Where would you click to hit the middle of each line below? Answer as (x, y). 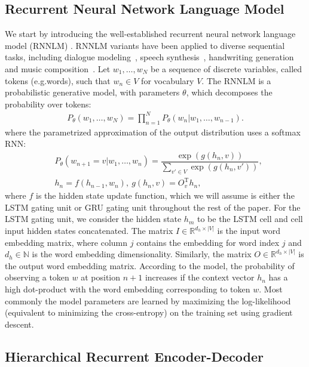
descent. (19, 324)
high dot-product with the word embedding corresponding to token (128, 289)
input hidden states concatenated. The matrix (89, 231)
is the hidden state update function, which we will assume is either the (165, 195)
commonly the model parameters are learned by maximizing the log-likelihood (148, 300)
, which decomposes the (229, 92)
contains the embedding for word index (208, 242)
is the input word (249, 231)
